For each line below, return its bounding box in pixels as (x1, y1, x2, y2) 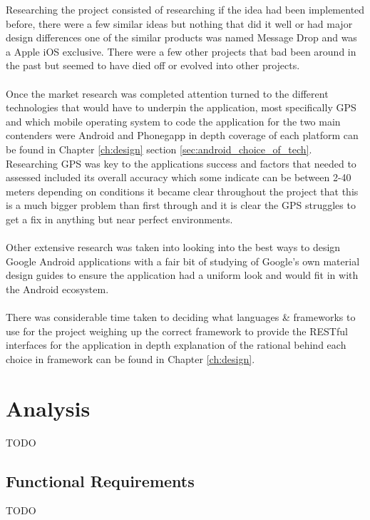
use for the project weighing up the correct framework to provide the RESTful (6, 323, 348, 338)
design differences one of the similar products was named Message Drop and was (6, 30, 357, 45)
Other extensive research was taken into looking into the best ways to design (6, 240, 341, 255)
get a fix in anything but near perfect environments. (6, 211, 233, 226)
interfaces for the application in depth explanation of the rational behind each (6, 337, 346, 352)
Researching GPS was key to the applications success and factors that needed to (6, 156, 356, 170)
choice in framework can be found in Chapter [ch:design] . (6, 351, 255, 366)
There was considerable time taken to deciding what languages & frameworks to (6, 310, 356, 325)
